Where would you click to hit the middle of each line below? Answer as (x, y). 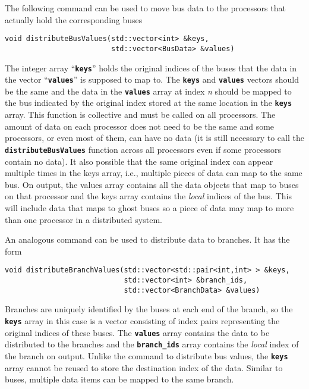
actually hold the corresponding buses (74, 19)
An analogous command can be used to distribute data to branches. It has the (147, 239)
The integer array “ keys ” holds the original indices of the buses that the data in (151, 68)
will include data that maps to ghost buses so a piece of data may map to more (149, 207)
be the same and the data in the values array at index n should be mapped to (148, 91)
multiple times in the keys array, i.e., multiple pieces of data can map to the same (154, 173)
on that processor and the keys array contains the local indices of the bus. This (148, 196)
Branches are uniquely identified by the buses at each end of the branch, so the (149, 309)
